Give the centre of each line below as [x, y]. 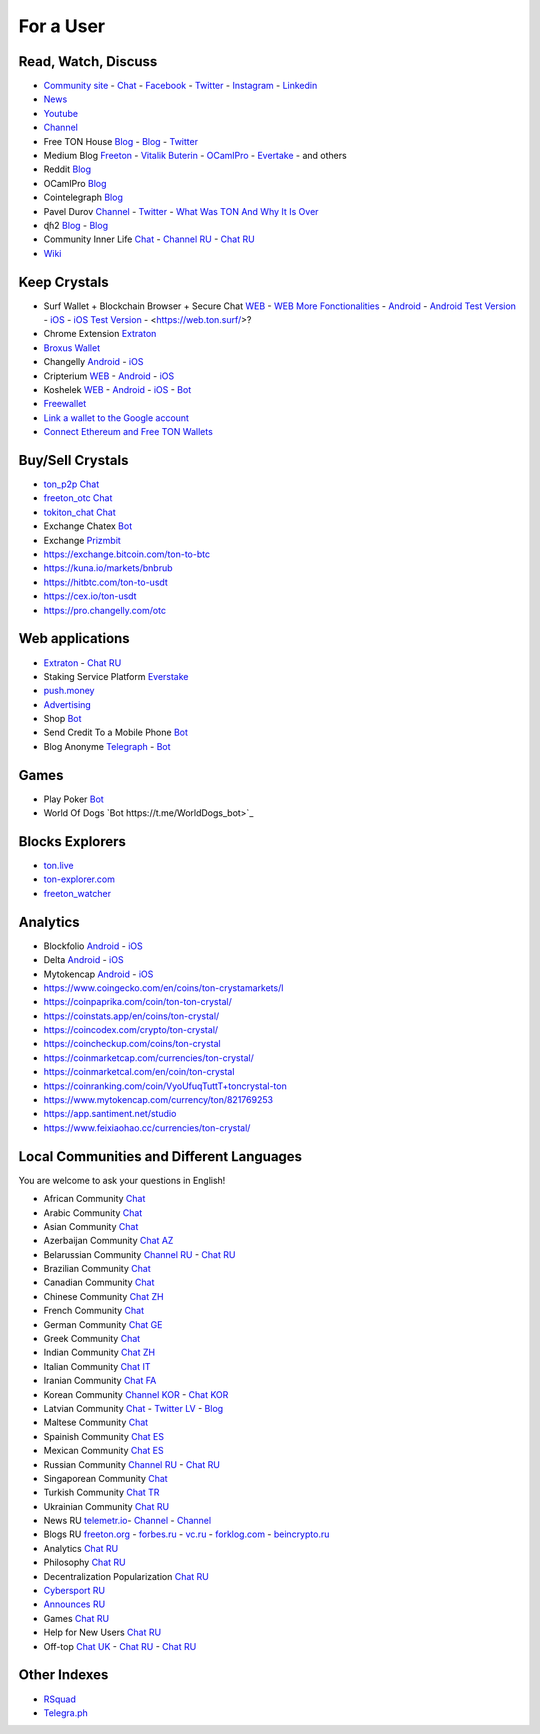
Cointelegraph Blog [83, 197]
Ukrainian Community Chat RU [106, 1506]
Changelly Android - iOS [93, 362]
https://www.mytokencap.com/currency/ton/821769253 [158, 1100]
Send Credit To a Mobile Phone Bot [116, 732]
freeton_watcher [77, 893]
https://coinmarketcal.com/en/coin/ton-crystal [139, 1072]
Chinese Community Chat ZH [103, 1296]
